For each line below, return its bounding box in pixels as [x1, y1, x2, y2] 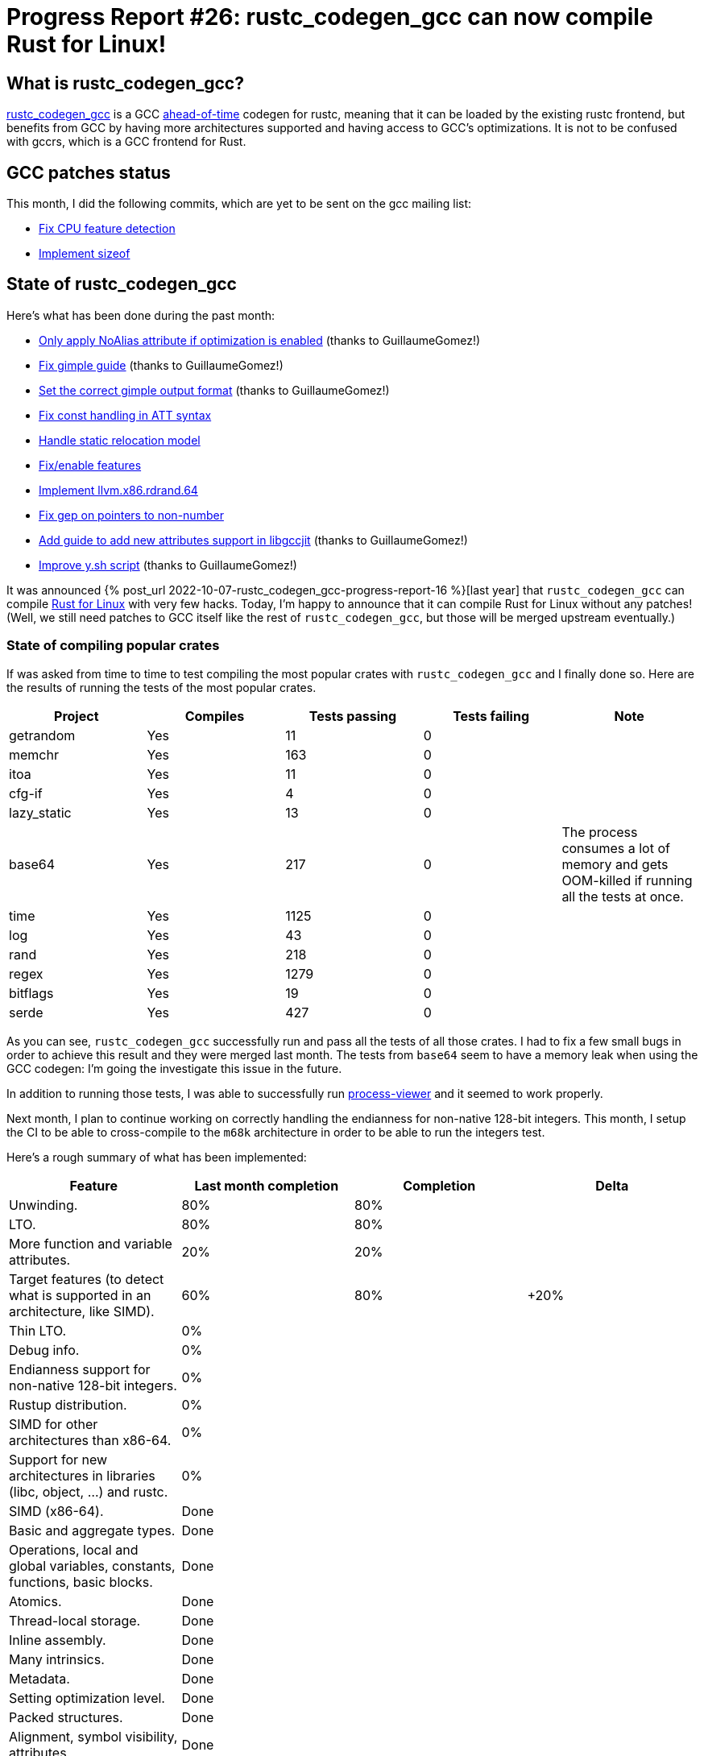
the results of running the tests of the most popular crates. [6, 680, 317, 694]
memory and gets [561, 855, 669, 872]
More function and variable [9, 1235, 172, 1252]
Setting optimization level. [9, 1689, 165, 1706]
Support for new [9, 1451, 108, 1468]
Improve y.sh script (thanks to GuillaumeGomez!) [39, 557, 297, 572]
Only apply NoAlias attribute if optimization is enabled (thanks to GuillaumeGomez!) [39, 333, 481, 347]
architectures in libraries [9, 1467, 155, 1484]
